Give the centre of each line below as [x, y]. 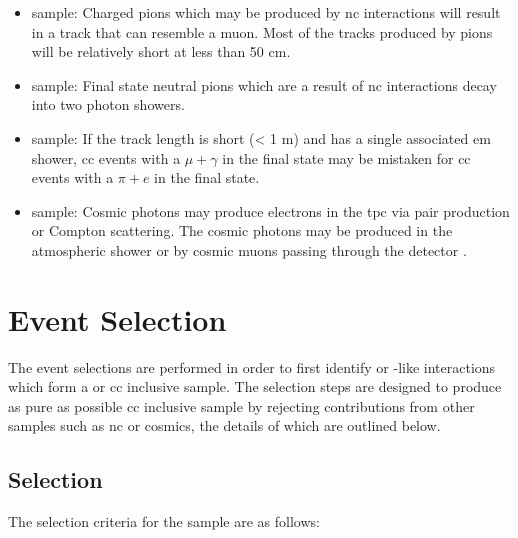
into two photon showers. [108, 104]
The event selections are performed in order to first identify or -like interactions [252, 366]
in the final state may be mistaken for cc [346, 157]
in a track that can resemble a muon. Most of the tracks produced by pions [262, 31]
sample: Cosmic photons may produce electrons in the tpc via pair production [270, 210]
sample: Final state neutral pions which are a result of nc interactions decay [264, 84]
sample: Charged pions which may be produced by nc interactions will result [266, 12]
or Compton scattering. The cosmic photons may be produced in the [242, 230]
